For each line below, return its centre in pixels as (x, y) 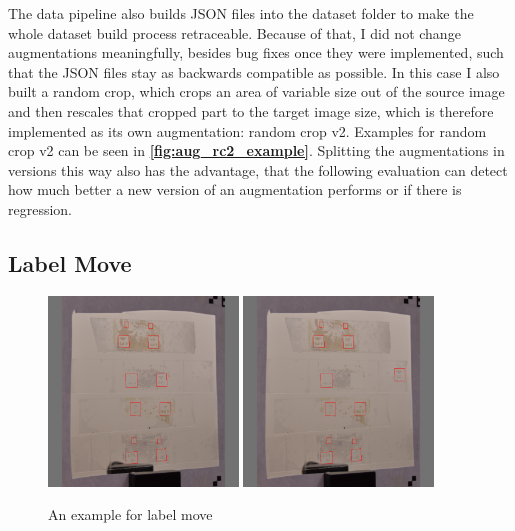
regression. (40, 208)
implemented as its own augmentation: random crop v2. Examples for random (247, 130)
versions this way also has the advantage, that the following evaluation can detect (258, 169)
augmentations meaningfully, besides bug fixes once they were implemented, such (256, 52)
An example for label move (130, 514)
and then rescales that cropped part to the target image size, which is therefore (251, 110)
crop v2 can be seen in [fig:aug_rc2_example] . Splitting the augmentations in (256, 150)
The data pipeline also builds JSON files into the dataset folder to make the (241, 13)
